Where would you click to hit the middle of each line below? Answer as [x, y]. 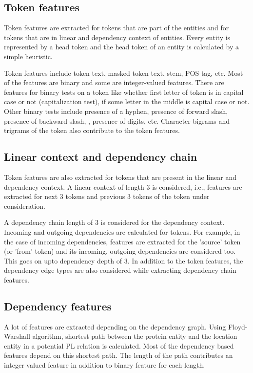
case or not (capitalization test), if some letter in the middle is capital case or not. [127, 101]
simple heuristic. [28, 56]
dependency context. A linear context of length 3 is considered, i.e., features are [123, 186]
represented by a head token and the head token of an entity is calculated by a [122, 47]
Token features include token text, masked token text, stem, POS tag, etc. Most [124, 73]
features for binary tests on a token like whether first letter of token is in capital [124, 92]
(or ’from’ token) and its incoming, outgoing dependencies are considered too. [120, 251]
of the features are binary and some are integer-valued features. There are [114, 82]
